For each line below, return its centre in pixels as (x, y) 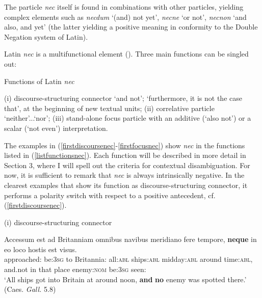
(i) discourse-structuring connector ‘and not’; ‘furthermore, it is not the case (123, 98)
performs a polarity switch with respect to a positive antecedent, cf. (110, 195)
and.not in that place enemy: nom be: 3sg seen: (75, 269)
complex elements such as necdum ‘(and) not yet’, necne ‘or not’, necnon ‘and (125, 17)
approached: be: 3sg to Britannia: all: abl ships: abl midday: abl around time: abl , (128, 259)
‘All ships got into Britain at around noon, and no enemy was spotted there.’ (125, 279)
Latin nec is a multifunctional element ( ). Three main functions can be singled (126, 54)
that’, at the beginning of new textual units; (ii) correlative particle (109, 108)
